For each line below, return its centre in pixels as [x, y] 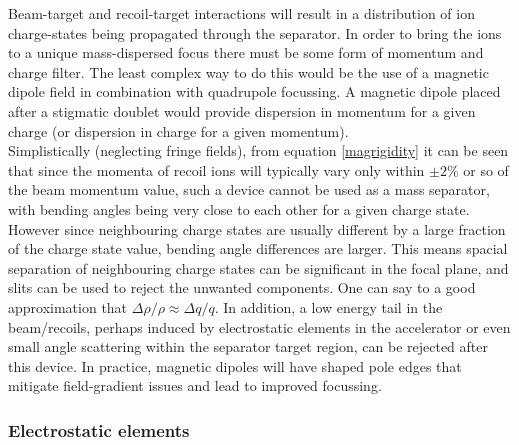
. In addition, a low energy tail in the [328, 306]
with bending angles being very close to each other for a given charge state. [239, 208]
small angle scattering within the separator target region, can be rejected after [248, 346]
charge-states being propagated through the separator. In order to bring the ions [255, 32]
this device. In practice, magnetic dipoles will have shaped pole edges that [235, 365]
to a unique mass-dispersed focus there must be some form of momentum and [246, 52]
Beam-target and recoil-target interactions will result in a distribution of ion [241, 13]
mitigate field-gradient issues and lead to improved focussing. [195, 385]
